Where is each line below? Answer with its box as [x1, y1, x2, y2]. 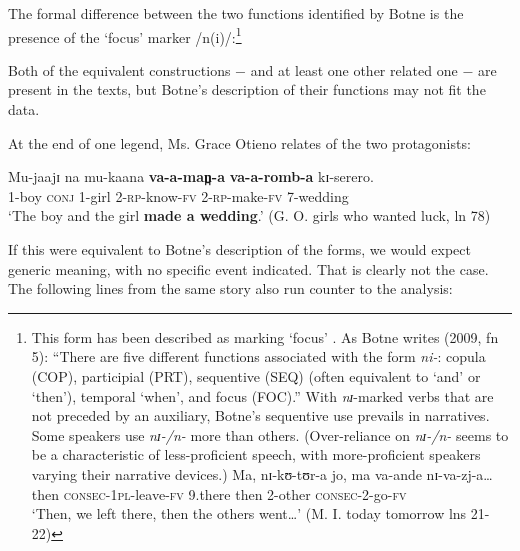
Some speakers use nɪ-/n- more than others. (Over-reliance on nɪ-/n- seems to [31, 424, 509, 445]
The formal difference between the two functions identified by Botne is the [8, 3, 464, 23]
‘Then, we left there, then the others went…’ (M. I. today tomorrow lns [31, 503, 467, 524]
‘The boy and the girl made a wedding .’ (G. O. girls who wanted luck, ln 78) [8, 205, 491, 226]
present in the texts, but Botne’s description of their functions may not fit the [8, 79, 486, 100]
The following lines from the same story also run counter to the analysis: [8, 278, 453, 299]
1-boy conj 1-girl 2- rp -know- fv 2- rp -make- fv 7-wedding [8, 185, 349, 206]
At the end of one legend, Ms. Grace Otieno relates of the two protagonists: [8, 132, 471, 153]
